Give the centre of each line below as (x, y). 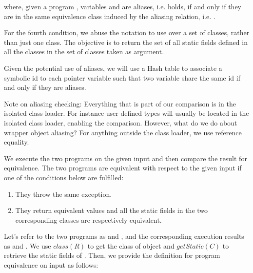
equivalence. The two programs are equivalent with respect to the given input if (123, 168)
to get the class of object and (131, 245)
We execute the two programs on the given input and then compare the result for (126, 158)
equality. (17, 142)
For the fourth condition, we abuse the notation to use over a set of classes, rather (127, 32)
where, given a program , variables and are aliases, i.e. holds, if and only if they (123, 6)
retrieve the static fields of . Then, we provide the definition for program (112, 255)
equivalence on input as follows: (51, 265)
